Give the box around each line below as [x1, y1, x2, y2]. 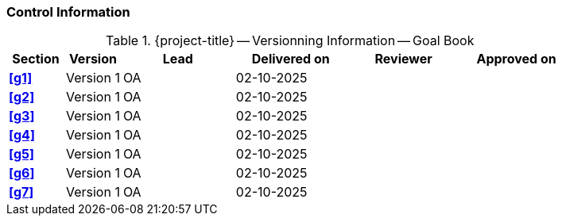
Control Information [6, 4, 130, 20]
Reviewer [374, 51, 432, 67]
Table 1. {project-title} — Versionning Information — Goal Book [106, 33, 475, 49]
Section [12, 51, 60, 67]
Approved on [476, 51, 556, 67]
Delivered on [251, 51, 330, 67]
